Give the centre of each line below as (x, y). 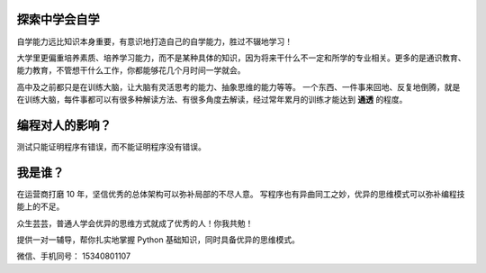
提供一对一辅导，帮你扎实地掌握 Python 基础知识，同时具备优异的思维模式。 (158, 240)
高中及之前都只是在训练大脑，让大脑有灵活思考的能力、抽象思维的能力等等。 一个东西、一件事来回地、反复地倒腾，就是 (238, 86)
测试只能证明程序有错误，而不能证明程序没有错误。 (111, 146)
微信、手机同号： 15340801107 (73, 256)
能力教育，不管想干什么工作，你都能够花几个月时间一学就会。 (131, 70)
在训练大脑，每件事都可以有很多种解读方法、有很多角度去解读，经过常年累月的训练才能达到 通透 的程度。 (212, 100)
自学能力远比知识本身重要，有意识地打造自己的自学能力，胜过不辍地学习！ (154, 41)
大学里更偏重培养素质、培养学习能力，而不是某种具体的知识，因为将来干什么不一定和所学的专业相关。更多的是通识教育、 (241, 58)
